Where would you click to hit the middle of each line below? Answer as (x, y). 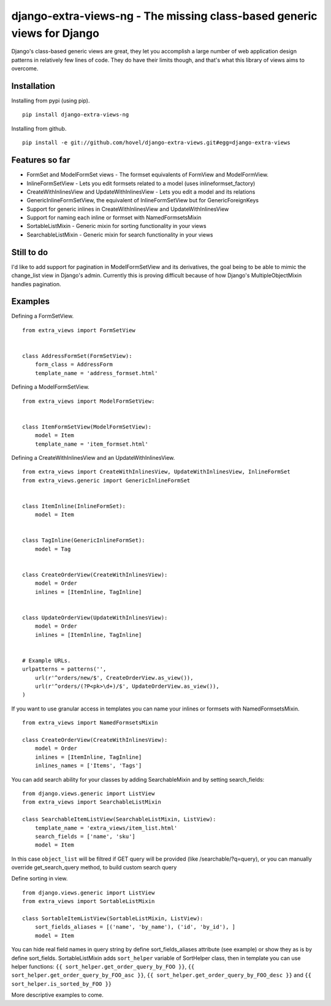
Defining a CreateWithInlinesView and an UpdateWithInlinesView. (93, 457)
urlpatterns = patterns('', (64, 669)
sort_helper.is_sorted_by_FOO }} (62, 984)
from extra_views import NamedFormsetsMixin (90, 723)
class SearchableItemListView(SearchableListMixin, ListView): (119, 819)
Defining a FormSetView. (42, 316)
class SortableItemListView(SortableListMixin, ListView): (113, 919)
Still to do (30, 252)
